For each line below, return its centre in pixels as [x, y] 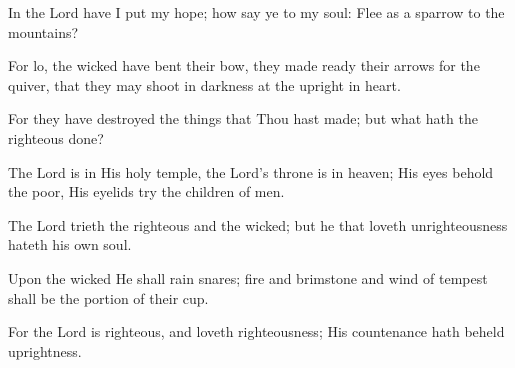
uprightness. [45, 350]
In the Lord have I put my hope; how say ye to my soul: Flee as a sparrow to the [256, 12]
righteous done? [56, 137]
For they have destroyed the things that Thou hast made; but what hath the [243, 118]
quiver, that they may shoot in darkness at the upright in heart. [204, 84]
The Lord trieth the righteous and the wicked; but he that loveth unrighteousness [258, 224]
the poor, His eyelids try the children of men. [146, 191]
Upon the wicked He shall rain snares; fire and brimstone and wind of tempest [248, 277]
